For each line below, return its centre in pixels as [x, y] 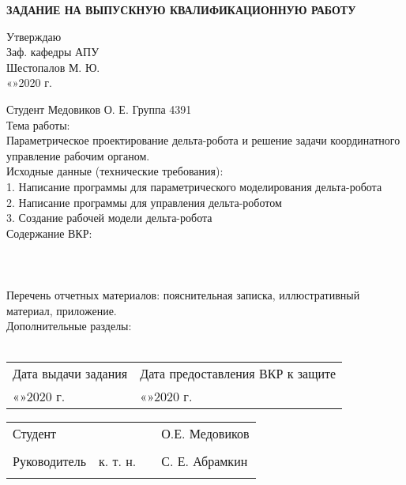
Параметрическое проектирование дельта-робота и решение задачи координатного [203, 140]
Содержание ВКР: [49, 233]
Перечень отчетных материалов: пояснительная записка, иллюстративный [183, 295]
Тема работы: [38, 124]
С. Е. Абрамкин [205, 461]
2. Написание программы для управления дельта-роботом [144, 202]
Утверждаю [34, 36]
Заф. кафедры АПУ [53, 52]
